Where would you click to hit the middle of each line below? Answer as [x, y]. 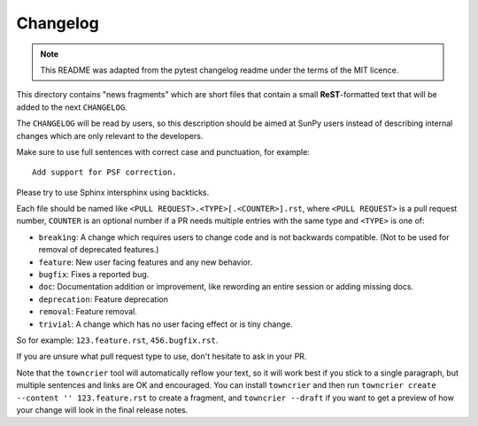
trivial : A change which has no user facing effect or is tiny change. [166, 324]
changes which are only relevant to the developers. [110, 136]
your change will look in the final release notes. [102, 410]
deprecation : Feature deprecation [103, 299]
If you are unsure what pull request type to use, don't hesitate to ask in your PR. [162, 356]
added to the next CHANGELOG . [72, 107]
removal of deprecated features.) [99, 250]
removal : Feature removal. [88, 312]
